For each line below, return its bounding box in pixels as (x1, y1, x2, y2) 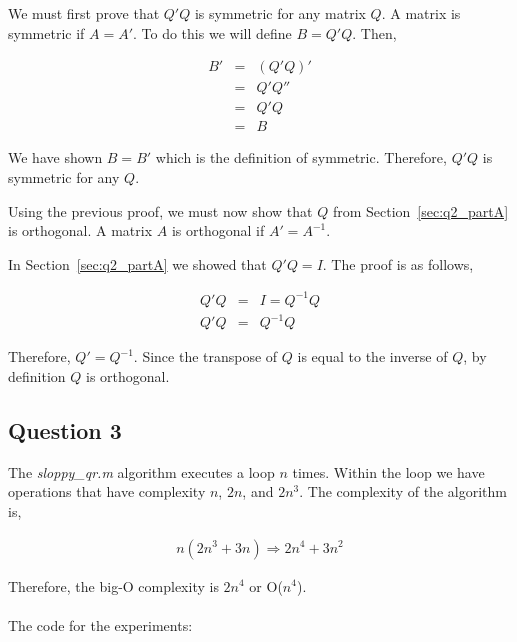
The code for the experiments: (8, 614, 193, 635)
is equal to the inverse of (297, 346, 448, 367)
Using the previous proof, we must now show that (8, 200, 313, 221)
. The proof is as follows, (322, 253, 474, 274)
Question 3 (8, 414, 122, 445)
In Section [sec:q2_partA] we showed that (8, 253, 267, 274)
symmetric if (8, 22, 85, 43)
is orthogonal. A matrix (8, 220, 153, 241)
